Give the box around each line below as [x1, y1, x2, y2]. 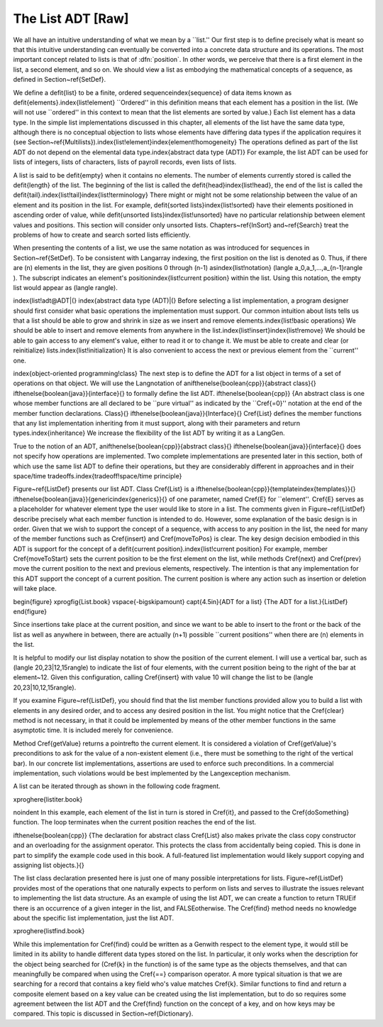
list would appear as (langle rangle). [13, 283, 118, 291]
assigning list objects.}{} [13, 861, 85, 870]
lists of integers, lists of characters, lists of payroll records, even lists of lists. [13, 158, 237, 166]
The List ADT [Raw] [13, 11, 129, 26]
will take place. [13, 584, 57, 593]
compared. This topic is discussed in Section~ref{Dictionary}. [13, 1009, 194, 1018]
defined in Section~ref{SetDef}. [13, 75, 106, 84]
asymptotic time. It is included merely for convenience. [13, 726, 174, 735]
